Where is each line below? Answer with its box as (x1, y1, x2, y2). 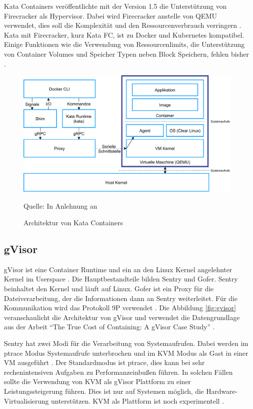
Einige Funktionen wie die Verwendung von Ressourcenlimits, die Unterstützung (4, 39, 245, 49)
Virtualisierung (4, 395, 49, 406)
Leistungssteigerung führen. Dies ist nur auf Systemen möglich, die (4, 386, 204, 396)
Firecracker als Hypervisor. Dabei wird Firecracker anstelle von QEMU (4, 10, 217, 21)
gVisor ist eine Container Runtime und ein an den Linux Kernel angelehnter (4, 264, 232, 274)
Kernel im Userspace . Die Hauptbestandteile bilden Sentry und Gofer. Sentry (4, 274, 238, 284)
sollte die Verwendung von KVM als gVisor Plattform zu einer (4, 376, 191, 387)
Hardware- (206, 386, 238, 396)
